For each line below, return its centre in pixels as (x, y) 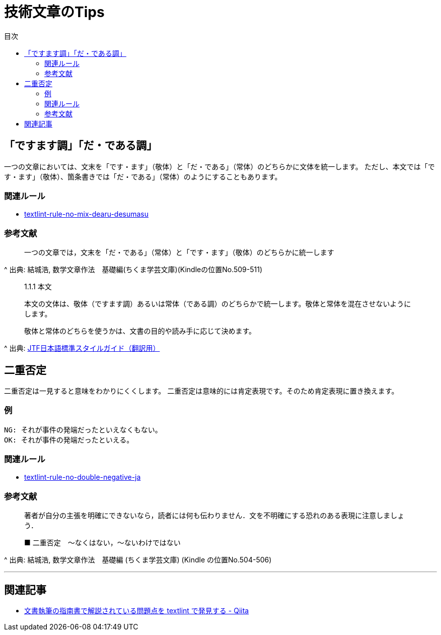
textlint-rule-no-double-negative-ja (83, 477)
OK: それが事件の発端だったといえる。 (69, 440)
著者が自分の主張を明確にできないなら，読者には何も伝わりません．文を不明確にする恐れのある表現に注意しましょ (214, 516)
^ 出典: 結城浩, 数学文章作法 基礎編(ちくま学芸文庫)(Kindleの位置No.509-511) (133, 270)
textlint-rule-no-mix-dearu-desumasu (87, 214)
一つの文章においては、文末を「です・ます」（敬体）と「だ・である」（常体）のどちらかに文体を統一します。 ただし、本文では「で (219, 166)
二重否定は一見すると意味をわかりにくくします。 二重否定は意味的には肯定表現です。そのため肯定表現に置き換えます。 (201, 391)
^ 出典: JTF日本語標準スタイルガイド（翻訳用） (82, 348)
